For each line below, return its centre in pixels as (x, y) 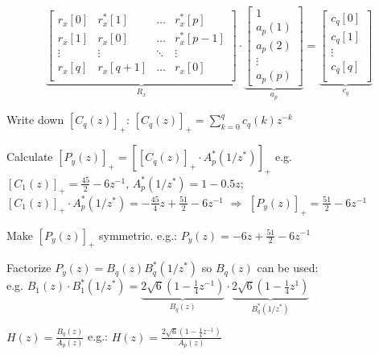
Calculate (30, 157)
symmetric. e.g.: (138, 235)
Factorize (29, 268)
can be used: (288, 268)
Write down (35, 120)
